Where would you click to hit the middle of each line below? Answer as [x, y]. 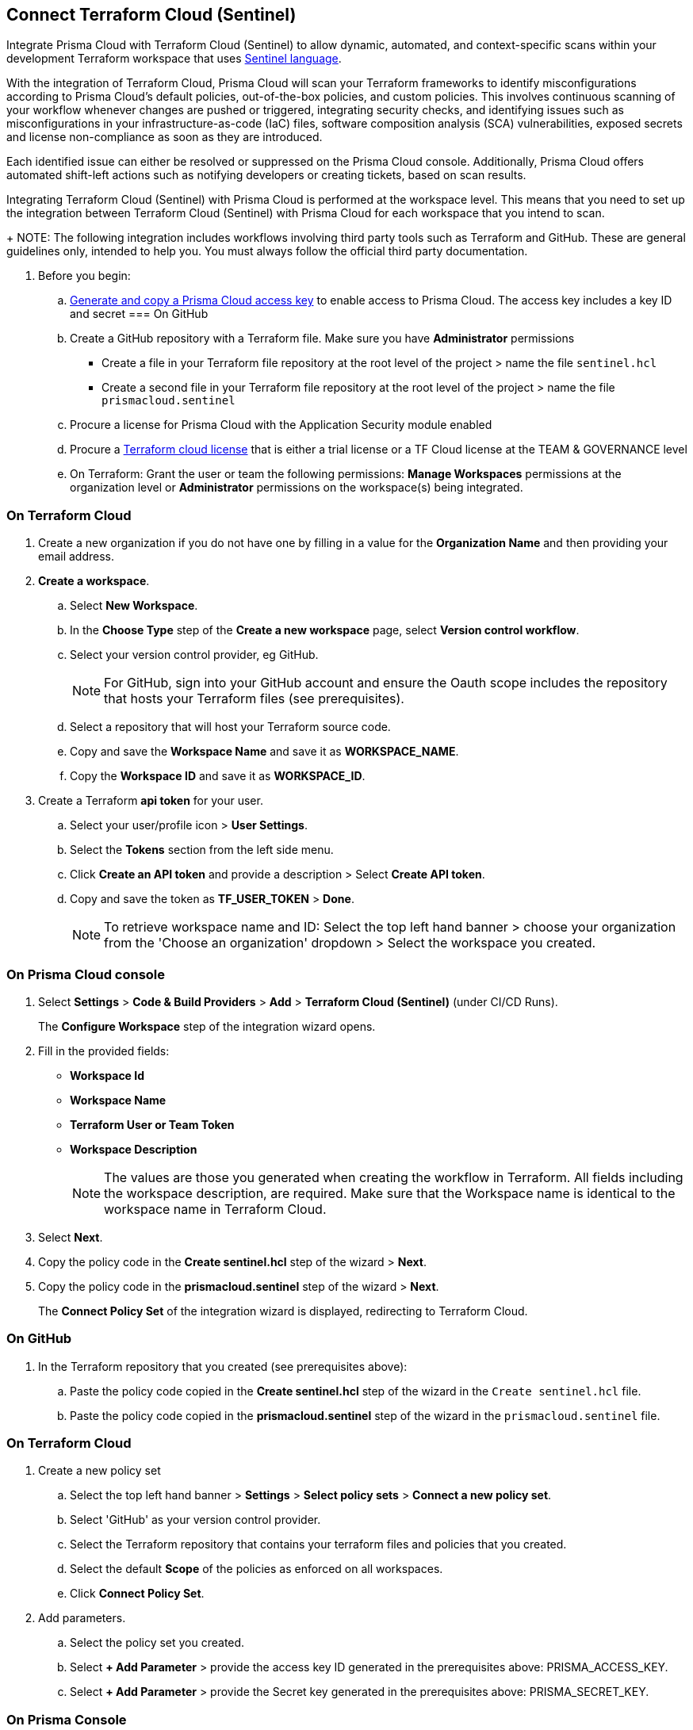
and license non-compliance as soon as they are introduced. [165, 137]
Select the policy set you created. [157, 1643]
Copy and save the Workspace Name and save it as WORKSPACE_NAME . [264, 752]
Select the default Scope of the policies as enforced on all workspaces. [257, 1569]
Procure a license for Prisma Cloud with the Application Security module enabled [281, 425]
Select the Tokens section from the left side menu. [202, 850]
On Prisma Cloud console [86, 974]
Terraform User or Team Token [152, 1124]
